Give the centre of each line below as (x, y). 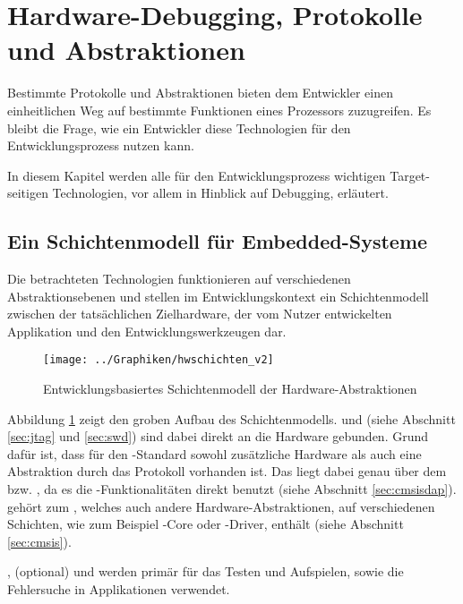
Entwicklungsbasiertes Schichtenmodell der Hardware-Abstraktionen (230, 389)
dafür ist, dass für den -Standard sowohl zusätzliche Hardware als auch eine (214, 453)
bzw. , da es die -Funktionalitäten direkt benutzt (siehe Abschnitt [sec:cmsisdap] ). (232, 489)
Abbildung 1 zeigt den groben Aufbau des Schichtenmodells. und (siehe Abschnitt (231, 418)
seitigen (28, 193)
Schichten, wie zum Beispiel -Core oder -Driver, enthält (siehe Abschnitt (206, 524)
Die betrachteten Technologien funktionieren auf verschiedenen (179, 279)
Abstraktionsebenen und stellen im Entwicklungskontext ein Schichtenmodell (218, 296)
